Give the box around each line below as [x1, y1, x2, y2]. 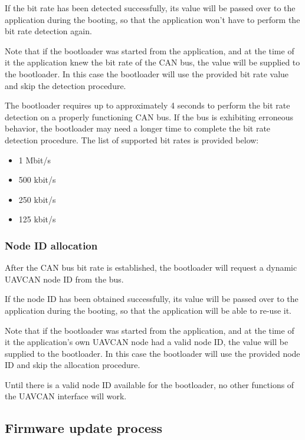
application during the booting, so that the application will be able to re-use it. [5, 304, 292, 316]
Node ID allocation [5, 238, 98, 252]
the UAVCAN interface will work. [5, 390, 127, 402]
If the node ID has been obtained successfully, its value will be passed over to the [5, 293, 299, 305]
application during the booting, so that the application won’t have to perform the [5, 13, 300, 25]
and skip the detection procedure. [5, 79, 126, 91]
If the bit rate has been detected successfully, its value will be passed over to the [5, 2, 296, 14]
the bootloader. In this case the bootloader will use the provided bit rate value [5, 67, 289, 80]
